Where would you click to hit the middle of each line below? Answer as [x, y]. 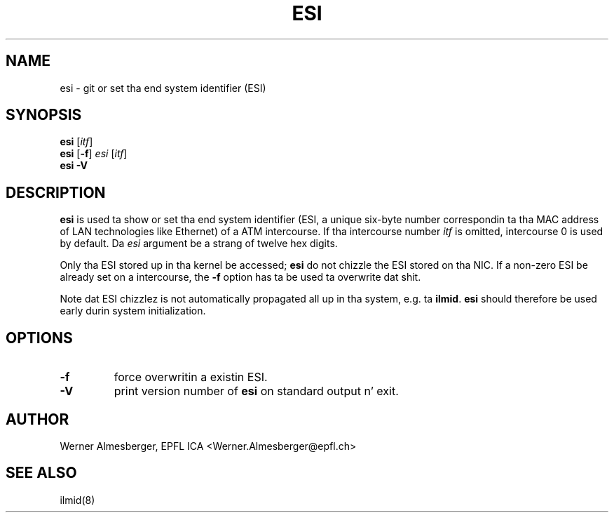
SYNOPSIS [44, 115]
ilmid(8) [77, 500]
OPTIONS [39, 338]
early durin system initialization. [133, 311]
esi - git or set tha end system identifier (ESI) [163, 88]
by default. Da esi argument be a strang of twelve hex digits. [199, 244]
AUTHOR [37, 419]
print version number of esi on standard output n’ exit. [256, 391]
